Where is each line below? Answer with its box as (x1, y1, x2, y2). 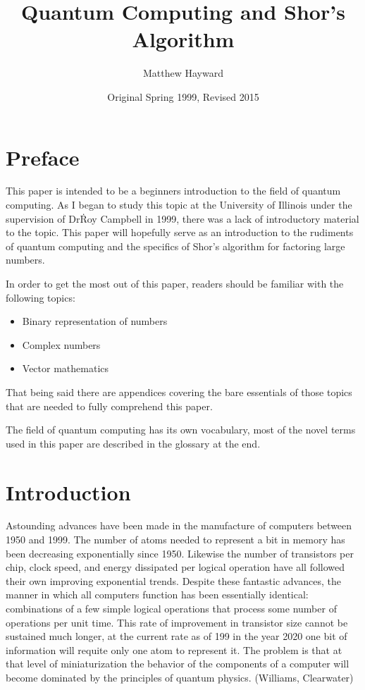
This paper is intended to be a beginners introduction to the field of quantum (6, 183, 341, 198)
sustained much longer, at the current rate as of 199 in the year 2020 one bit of (6, 629, 347, 643)
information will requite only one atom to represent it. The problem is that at (6, 642, 342, 657)
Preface (6, 142, 80, 171)
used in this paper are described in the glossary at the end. (6, 436, 261, 450)
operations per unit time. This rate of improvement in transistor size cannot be (6, 615, 348, 629)
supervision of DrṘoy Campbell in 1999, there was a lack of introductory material (6, 211, 359, 226)
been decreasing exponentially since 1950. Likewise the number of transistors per (6, 546, 354, 560)
